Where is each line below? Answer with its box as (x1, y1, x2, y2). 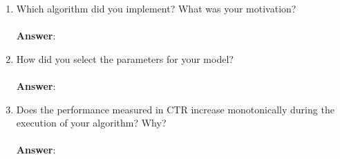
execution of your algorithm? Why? (16, 115, 167, 130)
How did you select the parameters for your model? (16, 51, 234, 66)
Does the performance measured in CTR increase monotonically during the (16, 102, 334, 116)
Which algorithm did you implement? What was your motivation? (16, 1, 296, 15)
